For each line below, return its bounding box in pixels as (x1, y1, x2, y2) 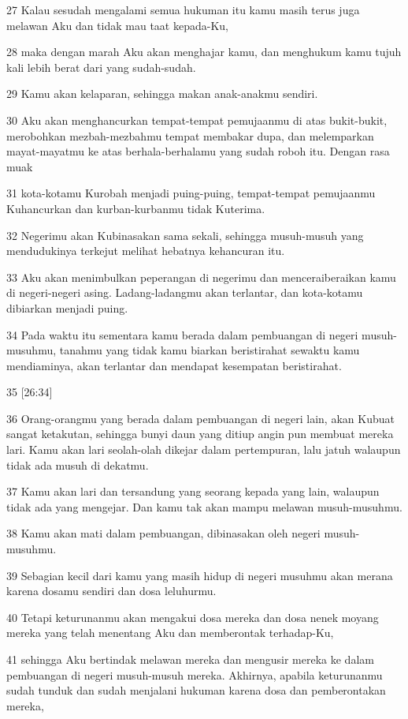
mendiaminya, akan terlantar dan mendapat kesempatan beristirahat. (6, 357, 342, 373)
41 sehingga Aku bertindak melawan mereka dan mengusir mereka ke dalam (6, 651, 374, 667)
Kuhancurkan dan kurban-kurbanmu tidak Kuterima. (6, 200, 265, 216)
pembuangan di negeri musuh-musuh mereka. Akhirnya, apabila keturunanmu (6, 666, 383, 683)
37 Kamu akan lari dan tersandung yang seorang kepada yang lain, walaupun (6, 483, 380, 500)
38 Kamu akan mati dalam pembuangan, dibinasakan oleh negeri (6, 525, 321, 541)
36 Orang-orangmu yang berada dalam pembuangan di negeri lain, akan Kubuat (6, 410, 395, 426)
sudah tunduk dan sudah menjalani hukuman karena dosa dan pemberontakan (6, 682, 386, 698)
